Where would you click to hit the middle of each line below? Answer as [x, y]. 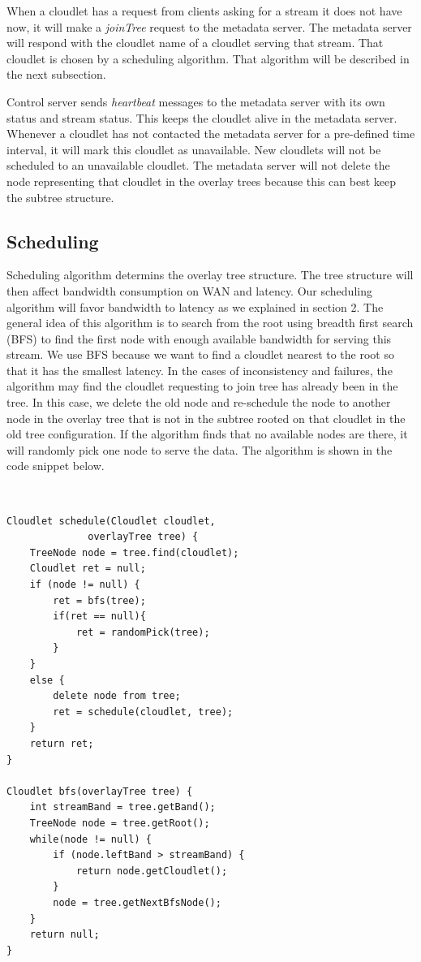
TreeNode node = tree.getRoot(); [120, 823]
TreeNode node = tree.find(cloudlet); [134, 552]
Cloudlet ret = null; [88, 569]
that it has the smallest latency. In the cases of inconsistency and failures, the [200, 370]
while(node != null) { [90, 839]
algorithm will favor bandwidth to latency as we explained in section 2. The [195, 306]
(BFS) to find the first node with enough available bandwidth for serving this [199, 338]
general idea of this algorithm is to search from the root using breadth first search [210, 323]
